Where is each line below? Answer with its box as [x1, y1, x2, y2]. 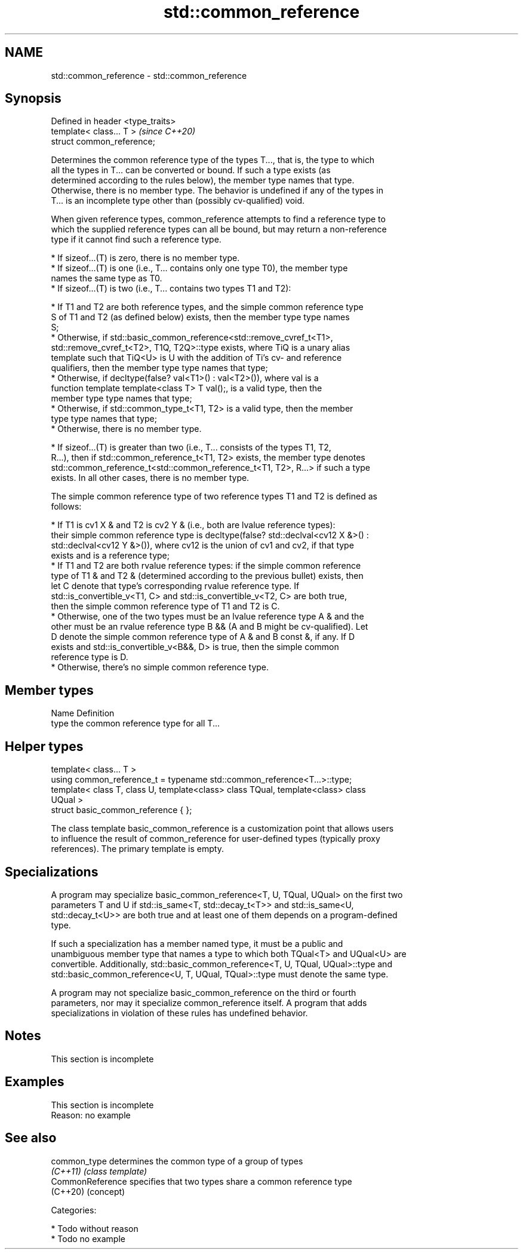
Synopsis [5, 91, 61, 106]
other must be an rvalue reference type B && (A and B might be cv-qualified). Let [51, 621, 368, 632]
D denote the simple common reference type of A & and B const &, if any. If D [51, 631, 355, 642]
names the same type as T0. [51, 273, 162, 284]
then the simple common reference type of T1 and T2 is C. [51, 601, 280, 612]
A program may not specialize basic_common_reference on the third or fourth [51, 987, 356, 998]
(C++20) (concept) [51, 1186, 125, 1197]
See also [5, 1130, 57, 1146]
